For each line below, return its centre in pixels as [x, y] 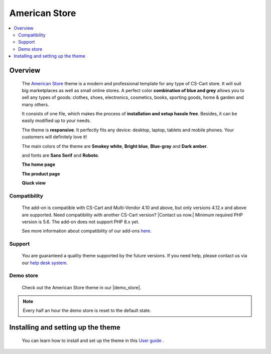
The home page [38, 164]
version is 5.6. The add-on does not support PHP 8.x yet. [81, 222]
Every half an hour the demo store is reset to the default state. [87, 310]
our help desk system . [45, 263]
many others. [36, 104]
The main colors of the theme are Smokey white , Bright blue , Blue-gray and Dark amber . [115, 146]
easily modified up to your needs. [56, 121]
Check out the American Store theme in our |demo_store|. [82, 287]
